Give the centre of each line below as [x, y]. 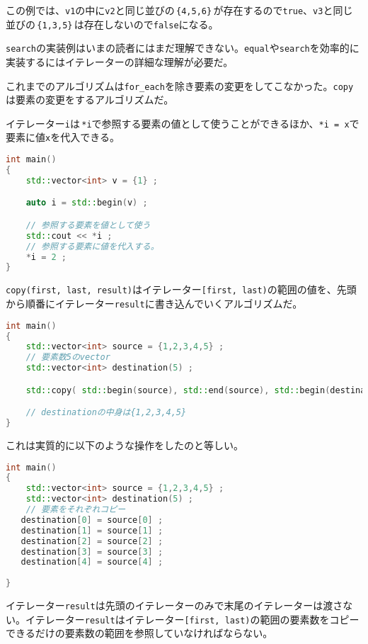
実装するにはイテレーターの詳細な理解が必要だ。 [120, 61]
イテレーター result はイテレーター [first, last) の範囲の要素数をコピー [192, 619]
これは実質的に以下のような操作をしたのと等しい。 [125, 445]
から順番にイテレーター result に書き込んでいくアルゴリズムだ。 [154, 303]
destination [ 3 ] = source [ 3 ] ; [92, 552]
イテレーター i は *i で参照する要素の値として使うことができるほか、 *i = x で [183, 123]
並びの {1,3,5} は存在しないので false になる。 [112, 24]
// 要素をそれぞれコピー [76, 510]
